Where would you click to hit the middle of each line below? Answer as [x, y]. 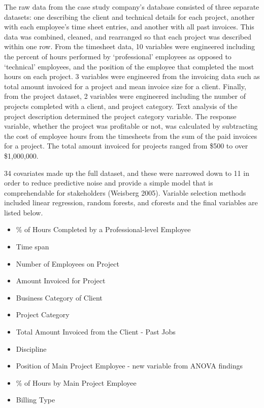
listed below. [24, 212]
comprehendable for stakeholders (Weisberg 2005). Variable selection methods [125, 192]
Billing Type [36, 400]
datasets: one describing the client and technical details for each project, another [129, 16]
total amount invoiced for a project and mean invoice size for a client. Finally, [125, 86]
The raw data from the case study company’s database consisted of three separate [132, 7]
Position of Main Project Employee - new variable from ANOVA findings [129, 366]
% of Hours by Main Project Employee [76, 382]
